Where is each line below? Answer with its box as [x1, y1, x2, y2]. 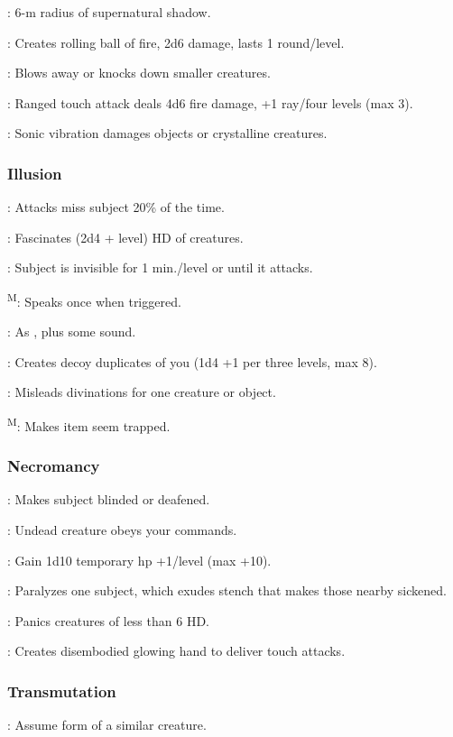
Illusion [7, 161, 62, 184]
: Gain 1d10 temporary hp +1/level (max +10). [7, 550, 272, 569]
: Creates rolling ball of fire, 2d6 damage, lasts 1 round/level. [7, 32, 345, 51]
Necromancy [7, 455, 100, 477]
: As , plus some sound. [7, 322, 136, 341]
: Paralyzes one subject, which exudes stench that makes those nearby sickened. [7, 581, 447, 600]
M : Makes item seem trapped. [7, 414, 171, 435]
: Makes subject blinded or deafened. [7, 490, 210, 509]
